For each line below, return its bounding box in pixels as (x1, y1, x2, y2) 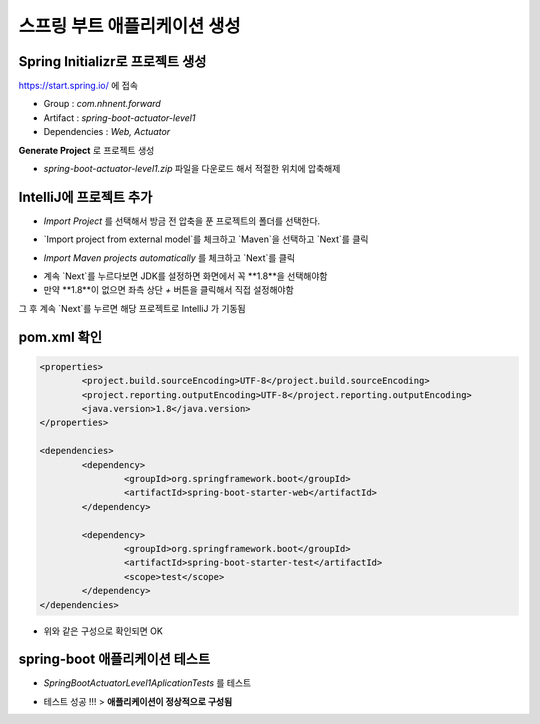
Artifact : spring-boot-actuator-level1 (43, 111, 196, 124)
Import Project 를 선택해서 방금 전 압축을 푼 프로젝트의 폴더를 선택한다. (43, 215, 321, 227)
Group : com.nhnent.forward (43, 98, 162, 110)
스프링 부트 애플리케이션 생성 (18, 15, 241, 37)
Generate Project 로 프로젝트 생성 (18, 144, 155, 156)
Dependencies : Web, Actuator (43, 126, 171, 138)
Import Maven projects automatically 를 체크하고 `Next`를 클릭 (43, 251, 295, 264)
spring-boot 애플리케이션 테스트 (18, 651, 211, 668)
